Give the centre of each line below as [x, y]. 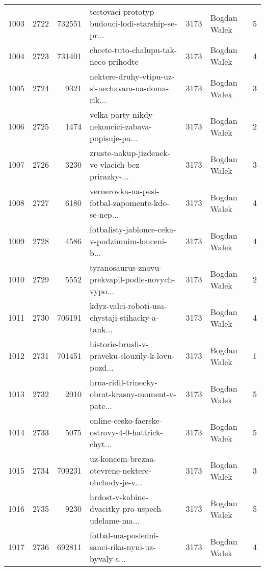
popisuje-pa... [114, 138]
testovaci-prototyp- [123, 11]
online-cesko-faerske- [126, 420]
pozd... [102, 367]
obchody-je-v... [116, 482]
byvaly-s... [108, 559]
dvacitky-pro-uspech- [127, 509]
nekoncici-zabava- [121, 126]
